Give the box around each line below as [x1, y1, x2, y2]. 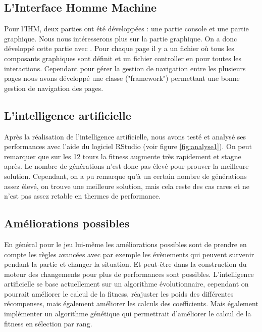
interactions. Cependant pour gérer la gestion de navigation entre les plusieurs [4, 63, 246, 73]
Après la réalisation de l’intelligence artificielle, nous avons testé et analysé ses [4, 131, 246, 141]
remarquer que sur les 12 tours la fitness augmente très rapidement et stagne [4, 151, 241, 161]
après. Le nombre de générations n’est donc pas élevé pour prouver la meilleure [4, 161, 249, 171]
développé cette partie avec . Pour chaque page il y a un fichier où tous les [4, 43, 234, 54]
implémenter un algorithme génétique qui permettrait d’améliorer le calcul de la [4, 308, 251, 319]
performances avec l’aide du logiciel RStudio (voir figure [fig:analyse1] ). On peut [4, 141, 252, 152]
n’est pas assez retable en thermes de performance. [4, 191, 161, 201]
